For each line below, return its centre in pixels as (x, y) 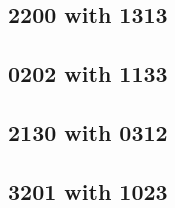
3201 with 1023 (88, 190)
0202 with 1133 (88, 73)
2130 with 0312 (88, 131)
